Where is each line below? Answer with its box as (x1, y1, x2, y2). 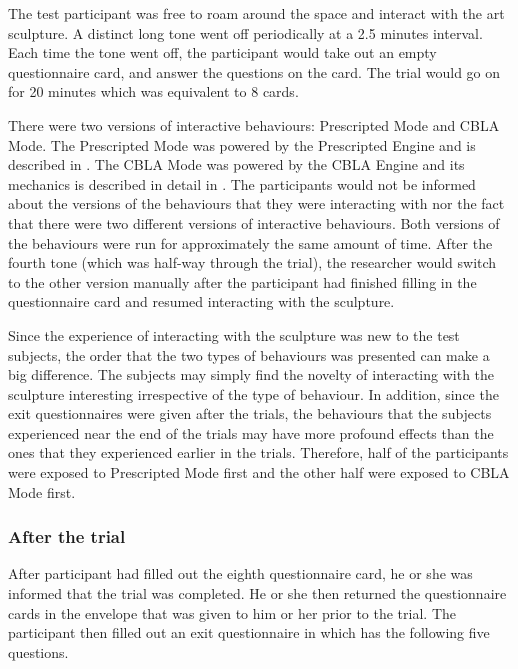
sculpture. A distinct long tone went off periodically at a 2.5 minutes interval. (8, 22, 483, 43)
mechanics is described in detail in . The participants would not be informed (8, 173, 476, 194)
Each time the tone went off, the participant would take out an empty (8, 42, 437, 63)
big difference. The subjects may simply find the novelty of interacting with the (8, 364, 495, 385)
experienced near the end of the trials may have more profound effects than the (8, 422, 494, 443)
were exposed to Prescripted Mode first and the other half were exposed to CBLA (8, 462, 510, 483)
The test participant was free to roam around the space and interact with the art (8, 3, 505, 23)
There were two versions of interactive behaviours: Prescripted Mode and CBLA (8, 114, 500, 135)
